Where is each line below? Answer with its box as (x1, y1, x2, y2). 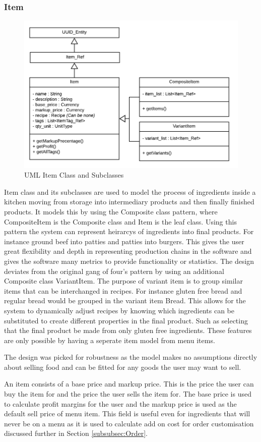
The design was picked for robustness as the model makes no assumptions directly (4, 352, 257, 362)
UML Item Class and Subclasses (24, 170, 124, 180)
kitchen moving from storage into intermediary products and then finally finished (4, 196, 254, 207)
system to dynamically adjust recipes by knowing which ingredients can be (4, 305, 235, 315)
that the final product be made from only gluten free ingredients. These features (4, 325, 252, 336)
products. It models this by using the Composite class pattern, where (4, 206, 218, 216)
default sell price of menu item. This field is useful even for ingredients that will (4, 408, 250, 419)
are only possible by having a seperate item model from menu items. (4, 335, 215, 345)
